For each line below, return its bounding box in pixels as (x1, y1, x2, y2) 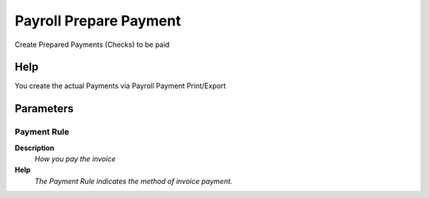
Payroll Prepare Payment (14, 12, 182, 29)
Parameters (14, 102, 74, 115)
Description (14, 143, 55, 153)
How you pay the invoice (34, 154, 116, 163)
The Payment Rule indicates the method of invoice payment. (34, 176, 233, 186)
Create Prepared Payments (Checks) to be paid (14, 40, 170, 49)
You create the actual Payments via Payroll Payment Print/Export (14, 81, 226, 91)
